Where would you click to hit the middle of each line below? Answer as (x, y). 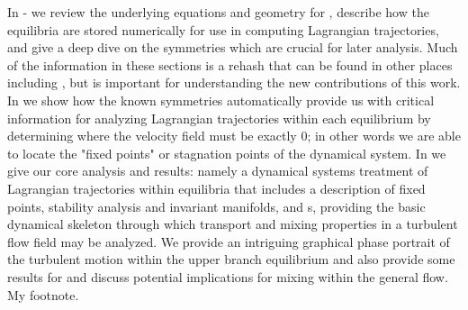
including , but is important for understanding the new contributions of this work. (234, 82)
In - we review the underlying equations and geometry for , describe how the (218, 12)
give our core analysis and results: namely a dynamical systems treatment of (218, 171)
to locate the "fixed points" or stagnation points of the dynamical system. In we (227, 153)
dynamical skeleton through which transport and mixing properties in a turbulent (233, 224)
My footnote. (43, 294)
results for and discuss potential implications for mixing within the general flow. (228, 276)
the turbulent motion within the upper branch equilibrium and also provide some (231, 259)
